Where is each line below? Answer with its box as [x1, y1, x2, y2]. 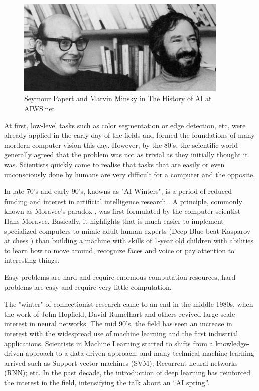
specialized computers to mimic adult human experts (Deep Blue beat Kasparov [4, 225, 251, 236]
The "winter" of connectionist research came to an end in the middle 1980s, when [4, 299, 253, 309]
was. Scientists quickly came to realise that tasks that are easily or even [4, 159, 225, 170]
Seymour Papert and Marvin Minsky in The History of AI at [24, 93, 212, 104]
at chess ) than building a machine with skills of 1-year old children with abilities [4, 235, 254, 246]
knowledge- [215, 338, 249, 348]
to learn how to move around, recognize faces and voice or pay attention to [4, 245, 235, 255]
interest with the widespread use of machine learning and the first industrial [4, 328, 238, 338]
